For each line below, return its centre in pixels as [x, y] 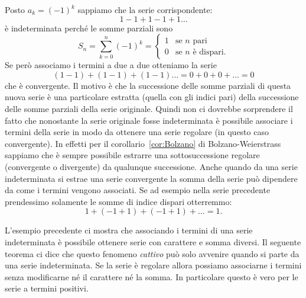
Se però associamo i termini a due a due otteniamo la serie [111, 65]
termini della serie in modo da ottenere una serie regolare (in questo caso [137, 132]
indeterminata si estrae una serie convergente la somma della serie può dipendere [151, 178]
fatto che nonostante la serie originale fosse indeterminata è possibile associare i [149, 120]
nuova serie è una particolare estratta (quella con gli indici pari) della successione [152, 97]
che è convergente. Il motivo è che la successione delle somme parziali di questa [148, 85]
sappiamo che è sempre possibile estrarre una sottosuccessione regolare [132, 155]
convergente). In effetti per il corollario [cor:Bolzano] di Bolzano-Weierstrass [143, 143]
